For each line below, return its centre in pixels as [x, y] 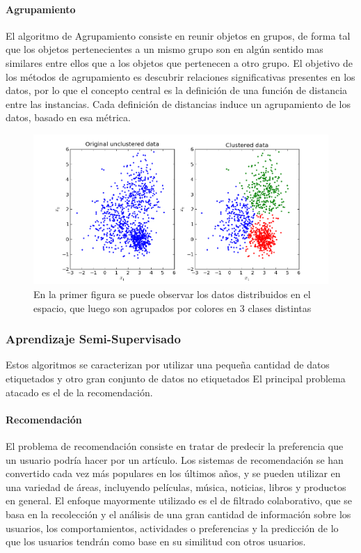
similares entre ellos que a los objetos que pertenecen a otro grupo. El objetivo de [179, 62]
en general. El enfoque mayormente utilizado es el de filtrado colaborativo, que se [179, 500]
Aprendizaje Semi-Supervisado [93, 339]
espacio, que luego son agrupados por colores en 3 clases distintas [173, 307]
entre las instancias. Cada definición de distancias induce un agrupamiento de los [178, 103]
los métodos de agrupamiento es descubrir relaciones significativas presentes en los [180, 76]
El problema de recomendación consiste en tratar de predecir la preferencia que [175, 446]
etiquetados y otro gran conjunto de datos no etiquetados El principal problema [176, 379]
